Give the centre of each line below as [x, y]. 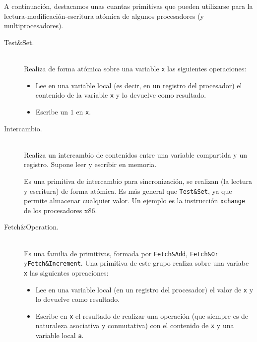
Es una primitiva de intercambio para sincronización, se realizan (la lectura [138, 181]
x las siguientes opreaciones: [66, 272]
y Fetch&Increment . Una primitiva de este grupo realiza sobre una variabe [136, 263]
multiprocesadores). [34, 26]
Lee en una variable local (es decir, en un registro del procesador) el [139, 85]
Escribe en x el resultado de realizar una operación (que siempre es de [142, 315]
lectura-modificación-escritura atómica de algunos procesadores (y [104, 16]
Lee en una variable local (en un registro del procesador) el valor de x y [144, 289]
